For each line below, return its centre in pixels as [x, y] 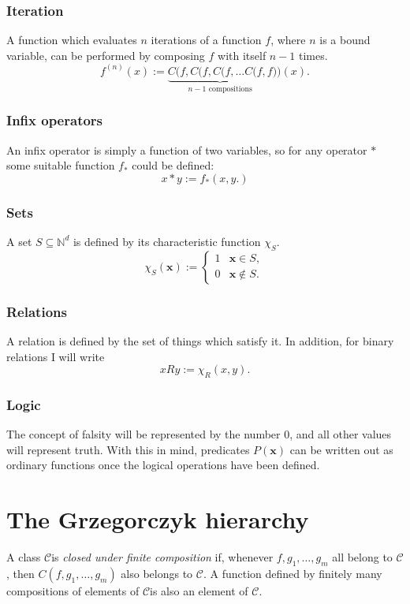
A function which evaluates [72, 40]
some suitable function [61, 165]
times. [313, 55]
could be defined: [173, 165]
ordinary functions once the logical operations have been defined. [163, 465]
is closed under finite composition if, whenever [162, 557]
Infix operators [55, 120]
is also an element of [199, 590]
